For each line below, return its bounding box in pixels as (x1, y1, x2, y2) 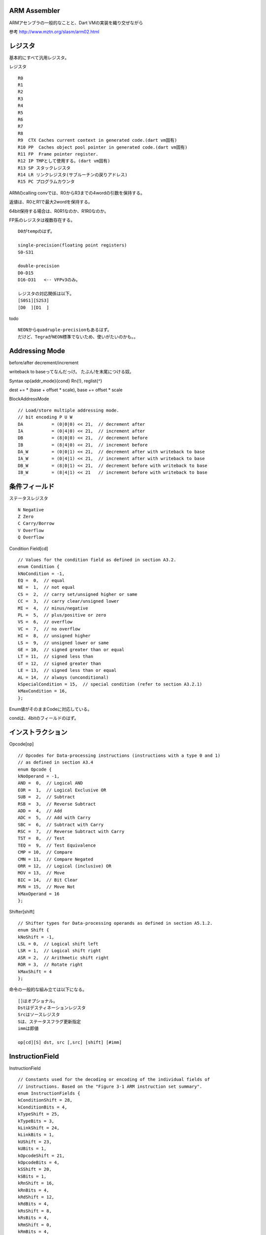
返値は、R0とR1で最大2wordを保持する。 (9, 199, 93, 205)
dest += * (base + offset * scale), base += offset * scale (9, 387, 123, 393)
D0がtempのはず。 (18, 229, 55, 234)
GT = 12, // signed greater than (18, 660, 101, 666)
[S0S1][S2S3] (18, 298, 49, 303)
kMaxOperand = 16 (18, 891, 60, 897)
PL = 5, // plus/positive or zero (18, 613, 106, 618)
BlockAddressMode (9, 396, 49, 402)
